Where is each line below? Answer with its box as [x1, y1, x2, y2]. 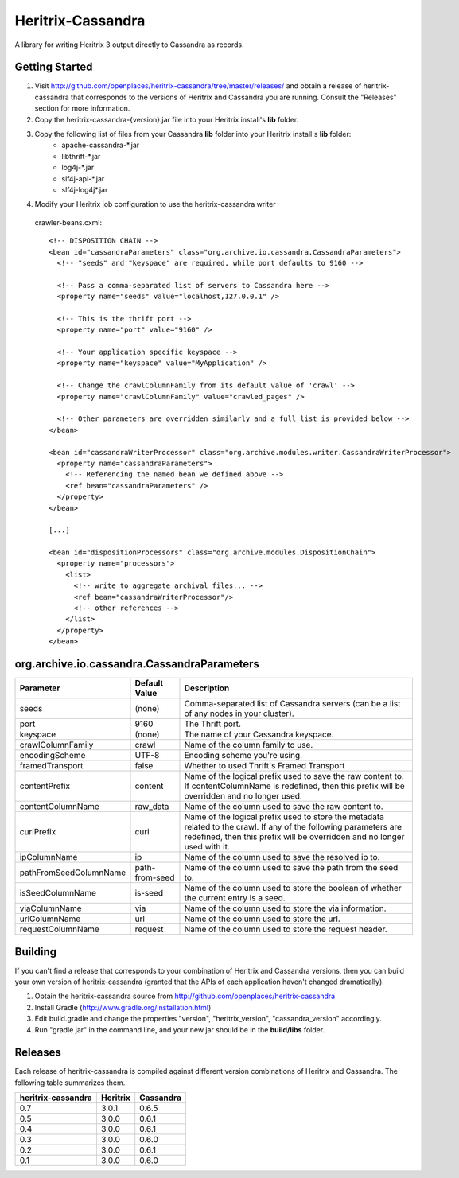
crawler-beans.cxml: [34, 217, 103, 227]
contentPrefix [19, 780, 71, 791]
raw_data [134, 801, 169, 812]
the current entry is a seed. [184, 892, 286, 904]
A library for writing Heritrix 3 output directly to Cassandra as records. [14, 40, 244, 49]
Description [184, 682, 230, 694]
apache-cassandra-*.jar [61, 140, 140, 150]
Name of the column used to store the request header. [184, 923, 387, 935]
